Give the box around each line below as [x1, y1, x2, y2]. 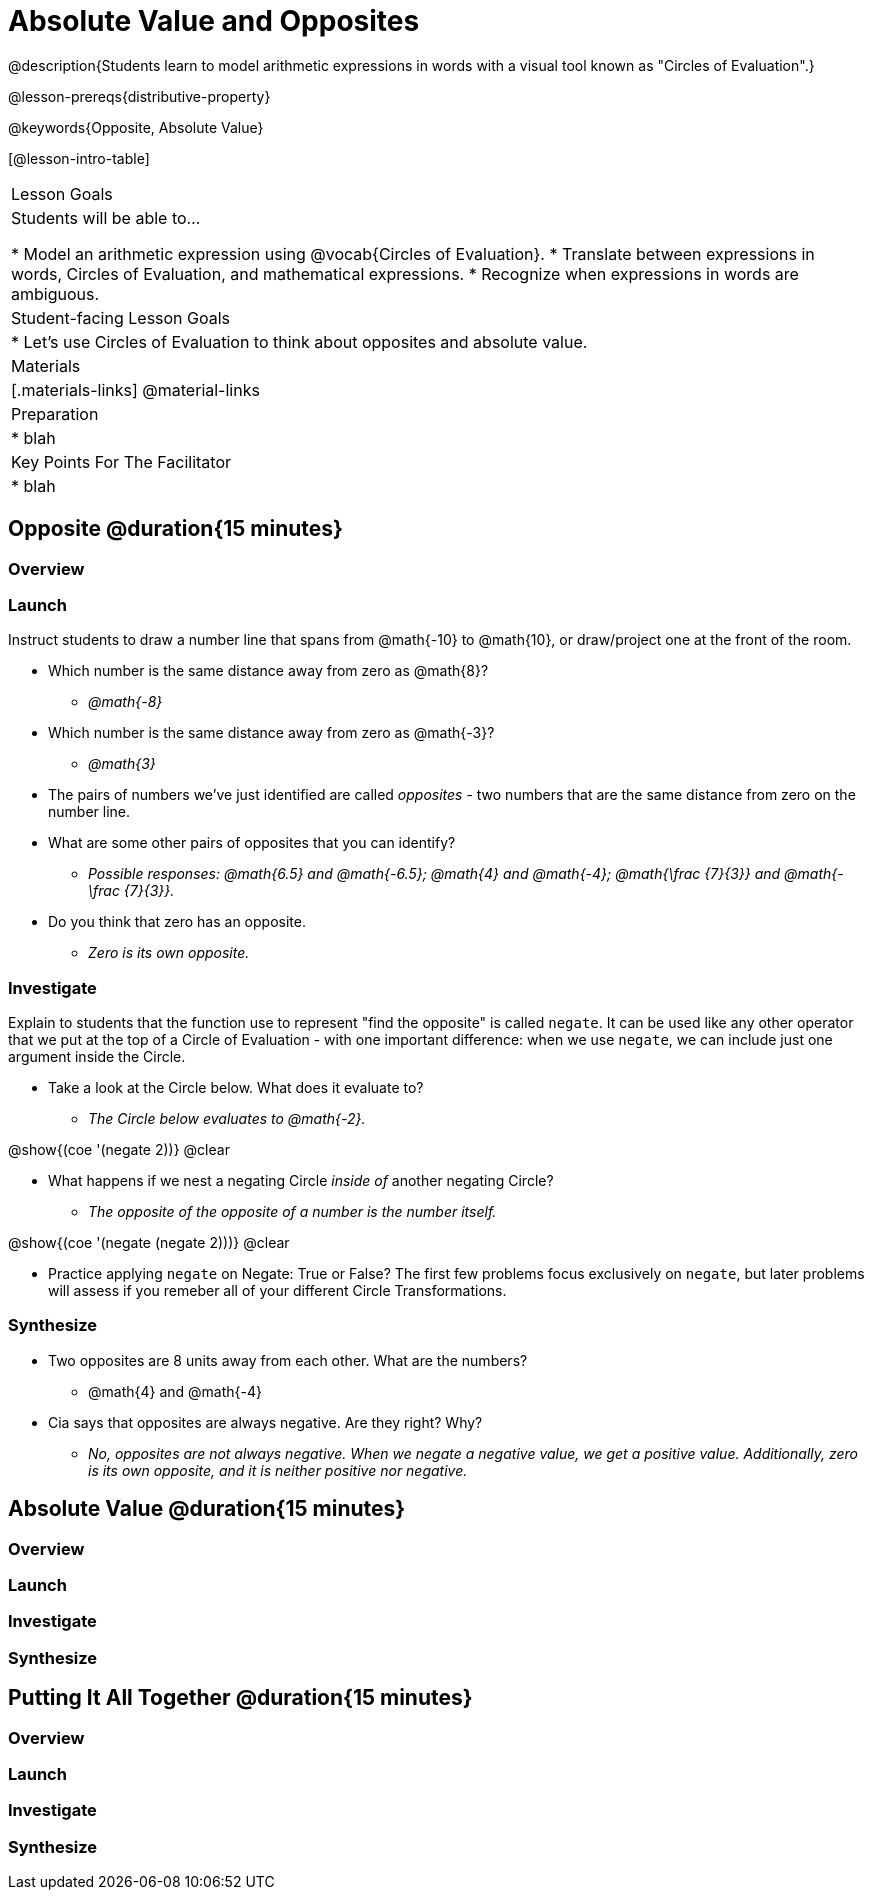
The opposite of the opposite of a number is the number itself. [88, 1203, 497, 1221]
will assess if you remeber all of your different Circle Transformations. [48, 1282, 507, 1300]
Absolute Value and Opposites [8, 4, 420, 38]
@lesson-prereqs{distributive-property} [8, 87, 271, 105]
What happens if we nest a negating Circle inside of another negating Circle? [48, 1172, 554, 1190]
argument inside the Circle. [8, 1048, 186, 1066]
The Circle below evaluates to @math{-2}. [88, 1110, 366, 1128]
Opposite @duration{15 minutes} [8, 516, 343, 542]
